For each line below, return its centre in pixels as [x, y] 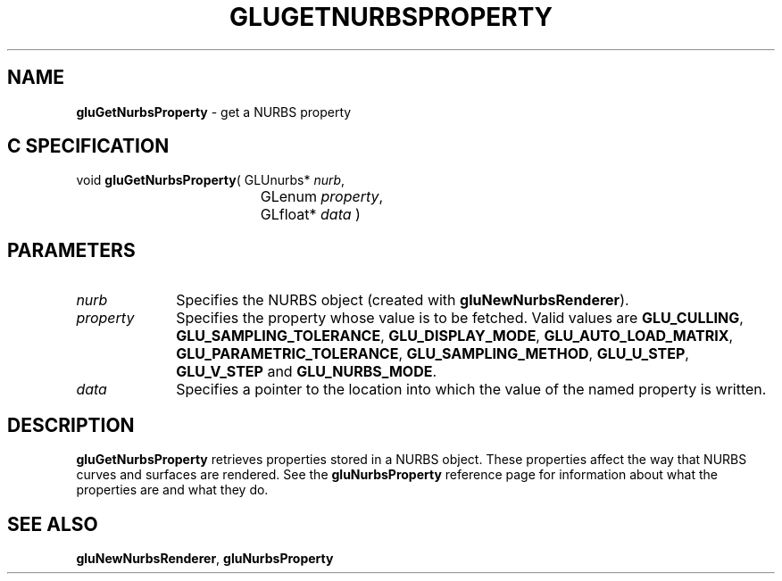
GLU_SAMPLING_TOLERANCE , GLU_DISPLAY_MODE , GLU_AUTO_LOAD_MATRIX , [455, 336]
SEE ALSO [53, 524]
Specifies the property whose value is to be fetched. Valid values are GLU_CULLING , [460, 318]
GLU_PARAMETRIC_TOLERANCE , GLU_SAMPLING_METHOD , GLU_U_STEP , [433, 354]
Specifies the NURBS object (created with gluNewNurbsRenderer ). [403, 300]
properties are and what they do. [172, 490]
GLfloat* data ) [310, 215]
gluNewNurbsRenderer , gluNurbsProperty [205, 558]
